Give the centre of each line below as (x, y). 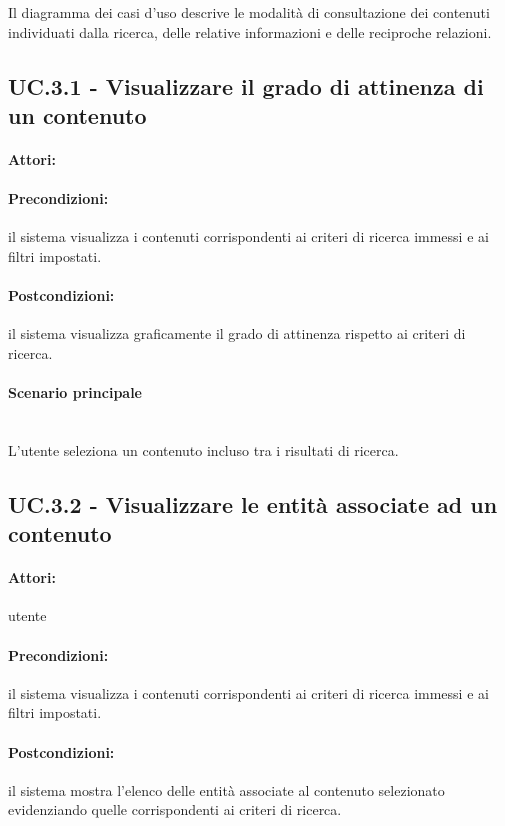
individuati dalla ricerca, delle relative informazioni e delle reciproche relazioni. (250, 31)
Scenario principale (75, 392)
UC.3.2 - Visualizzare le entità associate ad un (253, 503)
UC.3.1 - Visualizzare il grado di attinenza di (246, 85)
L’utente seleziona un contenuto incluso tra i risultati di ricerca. (203, 449)
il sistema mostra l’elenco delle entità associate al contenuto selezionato (226, 789)
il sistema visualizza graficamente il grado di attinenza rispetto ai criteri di (237, 333)
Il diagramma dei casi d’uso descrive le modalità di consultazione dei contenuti (249, 12)
